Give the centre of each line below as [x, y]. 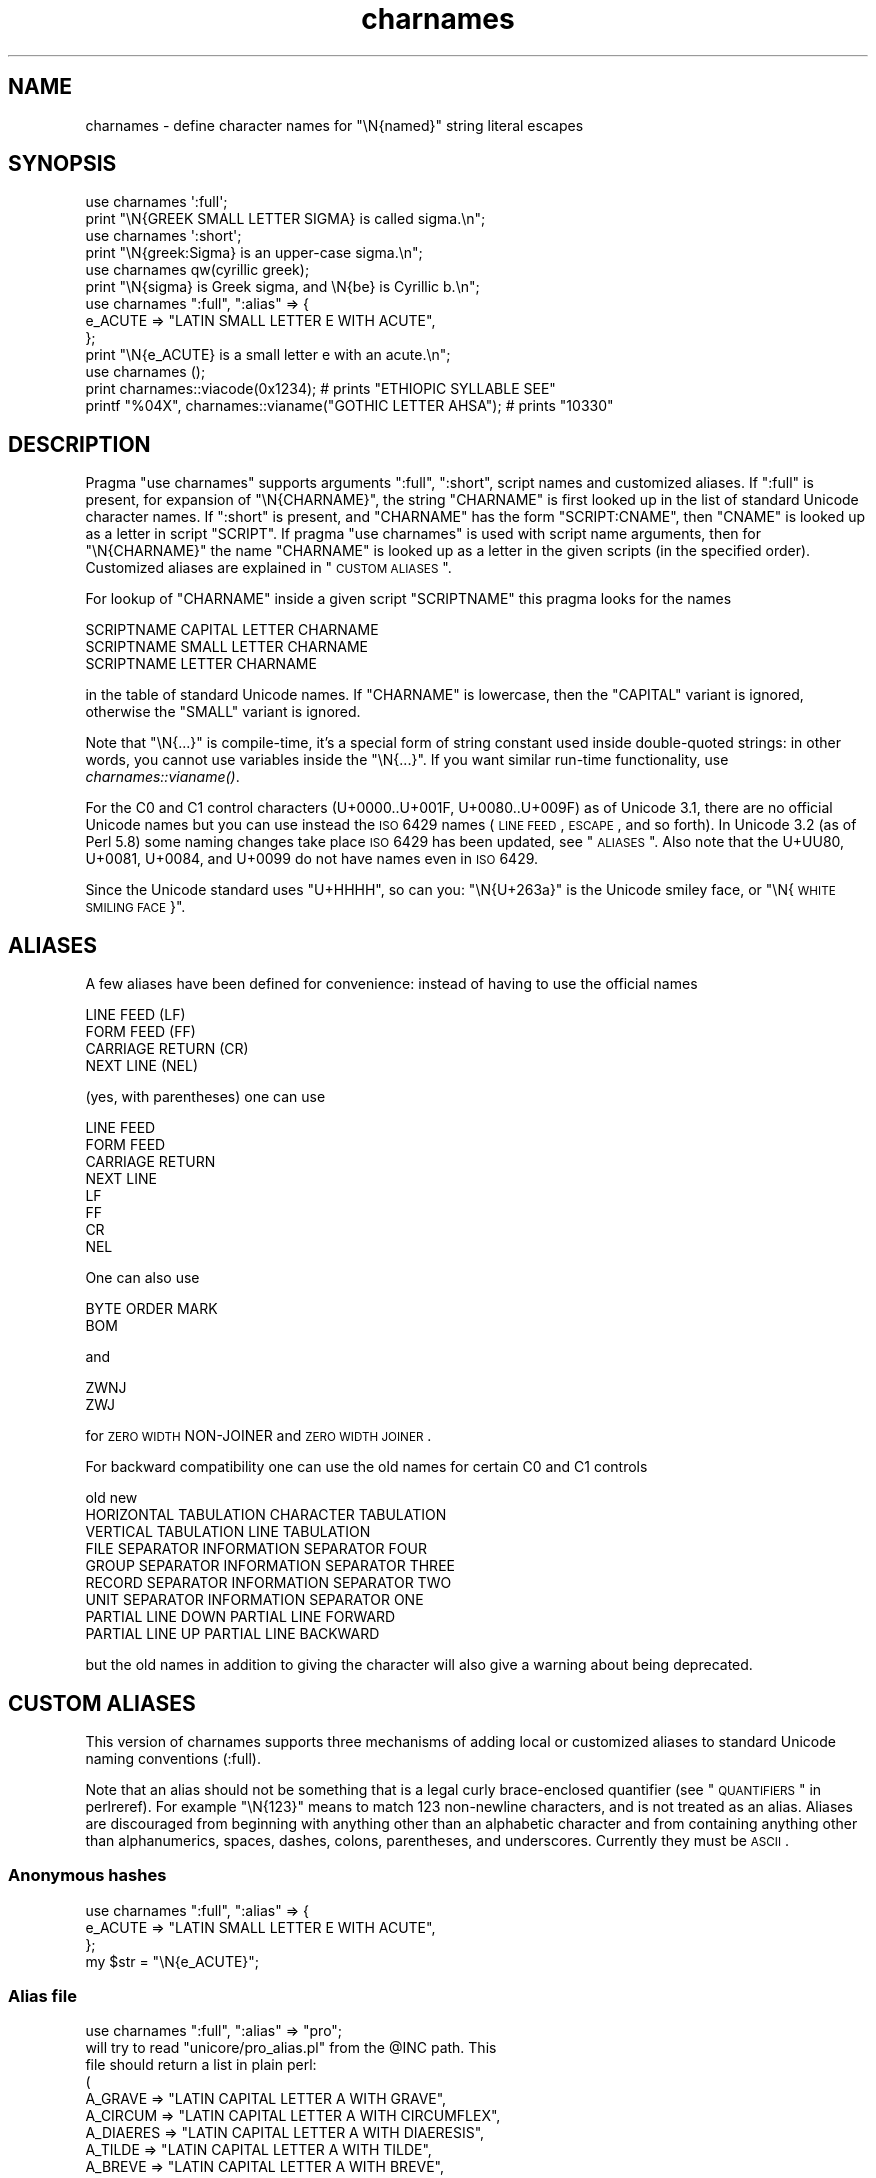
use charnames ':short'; [163, 236]
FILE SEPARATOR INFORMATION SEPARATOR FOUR [256, 1549]
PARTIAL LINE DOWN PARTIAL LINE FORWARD [240, 1617]
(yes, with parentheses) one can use [205, 1097]
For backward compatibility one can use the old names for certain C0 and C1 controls [366, 1467]
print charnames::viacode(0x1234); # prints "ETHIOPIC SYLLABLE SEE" [320, 389]
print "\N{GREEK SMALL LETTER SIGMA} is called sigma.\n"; [285, 219]
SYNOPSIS [62, 164]
